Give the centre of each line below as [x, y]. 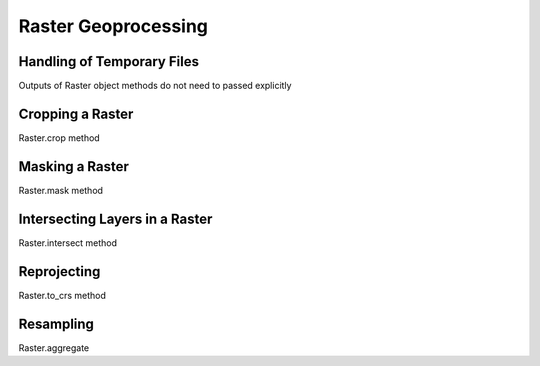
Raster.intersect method [68, 242]
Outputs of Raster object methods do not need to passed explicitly [155, 86]
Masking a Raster [74, 166]
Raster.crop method [59, 137]
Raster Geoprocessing [113, 26]
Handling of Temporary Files [109, 61]
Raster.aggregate [54, 347]
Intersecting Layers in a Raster [115, 218]
